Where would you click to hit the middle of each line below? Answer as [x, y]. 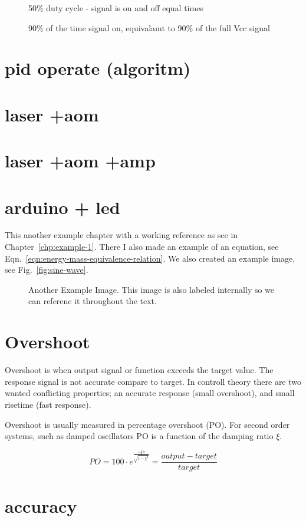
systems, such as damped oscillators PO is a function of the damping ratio [139, 436]
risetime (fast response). [48, 404]
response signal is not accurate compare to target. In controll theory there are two [153, 381]
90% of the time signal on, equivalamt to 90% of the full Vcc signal [149, 27]
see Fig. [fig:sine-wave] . [47, 270]
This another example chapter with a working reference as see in [121, 235]
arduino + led [62, 207]
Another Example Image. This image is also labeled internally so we [152, 289]
